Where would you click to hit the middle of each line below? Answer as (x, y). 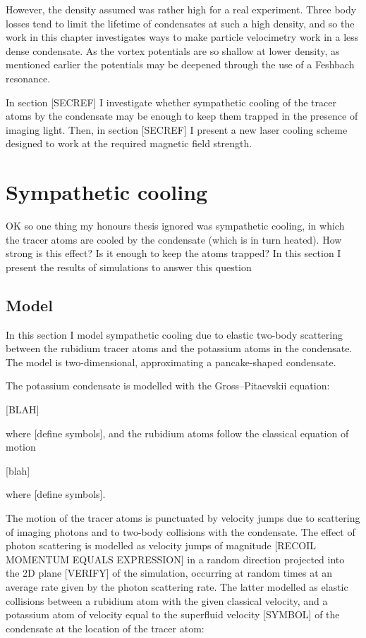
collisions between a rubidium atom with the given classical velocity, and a (167, 600)
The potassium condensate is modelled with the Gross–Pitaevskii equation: (168, 386)
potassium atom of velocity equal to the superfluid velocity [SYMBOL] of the (173, 614)
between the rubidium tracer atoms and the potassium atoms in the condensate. (179, 348)
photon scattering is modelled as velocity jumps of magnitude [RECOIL (161, 545)
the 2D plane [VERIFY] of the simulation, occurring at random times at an (169, 573)
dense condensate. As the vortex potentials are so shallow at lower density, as (173, 50)
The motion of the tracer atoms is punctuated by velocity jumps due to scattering (183, 517)
